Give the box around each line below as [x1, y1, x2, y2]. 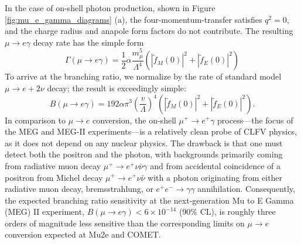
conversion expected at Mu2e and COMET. [5, 228, 161, 240]
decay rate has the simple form [33, 36, 144, 48]
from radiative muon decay [5, 159, 101, 171]
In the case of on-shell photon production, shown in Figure [5, 2, 216, 13]
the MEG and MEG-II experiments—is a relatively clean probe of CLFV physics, [5, 125, 297, 138]
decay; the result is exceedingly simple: [47, 81, 186, 94]
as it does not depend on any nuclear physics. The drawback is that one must [5, 136, 283, 149]
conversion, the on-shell [93, 114, 176, 126]
